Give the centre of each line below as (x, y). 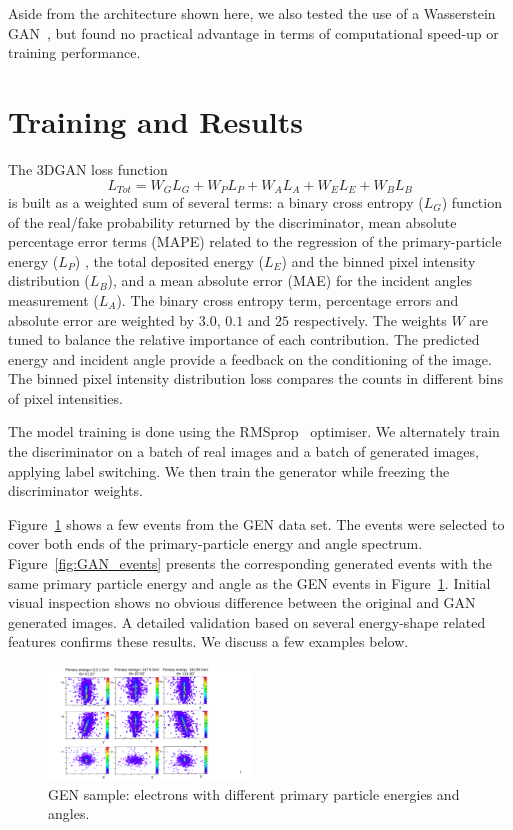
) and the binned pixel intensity (378, 260)
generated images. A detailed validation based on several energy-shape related (247, 621)
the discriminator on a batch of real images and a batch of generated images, (243, 451)
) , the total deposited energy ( (169, 260)
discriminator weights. (75, 490)
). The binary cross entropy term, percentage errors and (287, 299)
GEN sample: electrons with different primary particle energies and (254, 793)
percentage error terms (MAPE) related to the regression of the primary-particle (255, 241)
